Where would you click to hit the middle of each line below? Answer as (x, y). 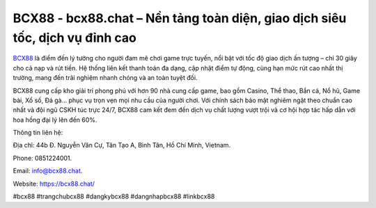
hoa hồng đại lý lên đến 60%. (55, 120)
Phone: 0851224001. (42, 158)
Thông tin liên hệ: (38, 133)
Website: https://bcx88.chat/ (54, 184)
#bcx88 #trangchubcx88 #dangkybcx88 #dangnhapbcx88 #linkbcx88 (114, 197)
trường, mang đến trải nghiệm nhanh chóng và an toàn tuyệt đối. (105, 78)
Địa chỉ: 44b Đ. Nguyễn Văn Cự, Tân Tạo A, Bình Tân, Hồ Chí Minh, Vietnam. (122, 145)
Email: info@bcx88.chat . (48, 171)
